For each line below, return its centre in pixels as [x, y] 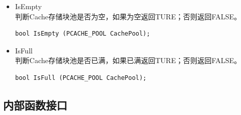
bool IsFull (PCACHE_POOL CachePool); [81, 78]
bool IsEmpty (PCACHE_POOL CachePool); [83, 34]
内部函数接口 [35, 105]
